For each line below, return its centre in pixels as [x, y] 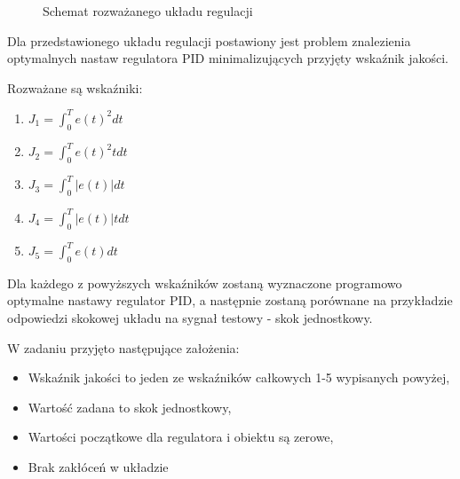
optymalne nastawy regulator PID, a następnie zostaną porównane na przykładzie [230, 300]
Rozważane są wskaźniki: [75, 87]
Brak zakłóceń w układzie [98, 467]
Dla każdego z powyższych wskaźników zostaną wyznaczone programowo [205, 283]
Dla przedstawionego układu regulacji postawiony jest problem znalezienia [209, 40]
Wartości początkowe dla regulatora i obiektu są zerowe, [181, 437]
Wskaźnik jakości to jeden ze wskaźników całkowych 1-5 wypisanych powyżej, [239, 377]
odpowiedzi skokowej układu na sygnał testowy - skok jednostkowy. [190, 318]
